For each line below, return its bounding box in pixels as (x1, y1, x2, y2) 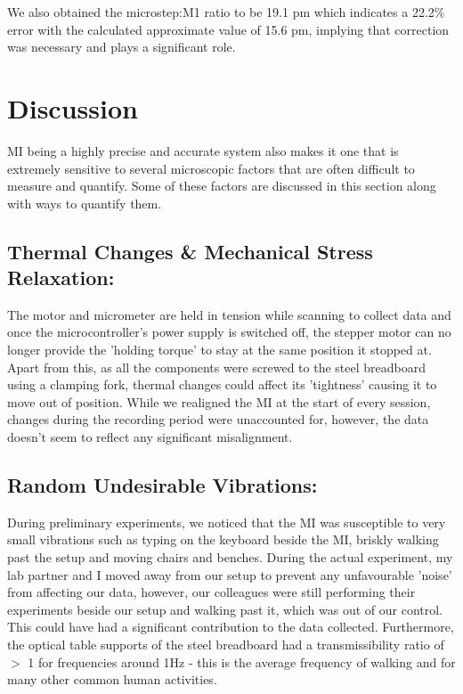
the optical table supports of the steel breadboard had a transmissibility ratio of (7, 634, 444, 653)
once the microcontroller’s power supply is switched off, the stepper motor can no (7, 323, 451, 341)
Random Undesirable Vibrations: (7, 471, 318, 499)
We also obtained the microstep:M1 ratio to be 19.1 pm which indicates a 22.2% (7, 3, 445, 20)
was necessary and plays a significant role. (7, 37, 236, 56)
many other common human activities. (7, 670, 217, 689)
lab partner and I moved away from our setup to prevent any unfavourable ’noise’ (7, 565, 452, 584)
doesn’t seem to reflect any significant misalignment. (7, 428, 293, 446)
